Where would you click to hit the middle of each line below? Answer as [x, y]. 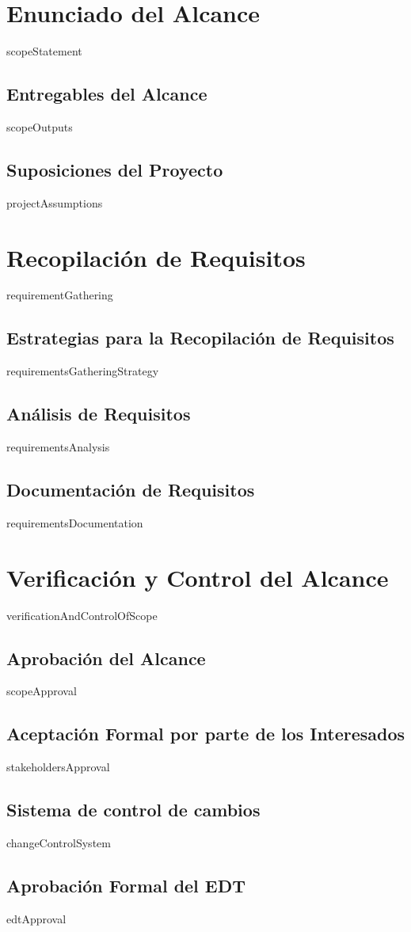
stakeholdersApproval [58, 767]
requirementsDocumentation [75, 522]
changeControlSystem [59, 842]
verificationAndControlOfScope [82, 615]
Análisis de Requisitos [99, 414]
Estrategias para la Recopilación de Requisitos [200, 338]
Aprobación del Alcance [106, 658]
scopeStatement [44, 51]
